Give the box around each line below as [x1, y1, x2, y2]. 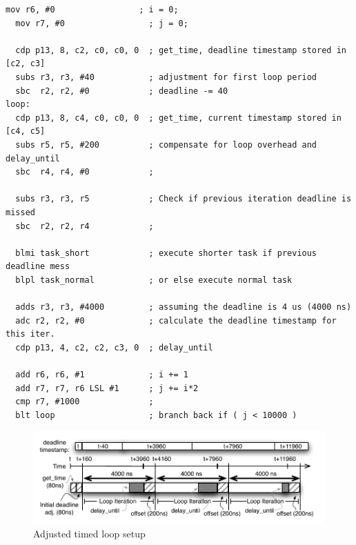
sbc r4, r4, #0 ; [15, 167, 154, 177]
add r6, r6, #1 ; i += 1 [15, 370, 188, 380]
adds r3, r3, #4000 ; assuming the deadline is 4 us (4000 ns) [15, 302, 352, 313]
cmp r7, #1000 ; [15, 397, 154, 407]
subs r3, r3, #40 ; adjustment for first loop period [15, 72, 317, 82]
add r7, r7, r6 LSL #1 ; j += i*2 [15, 383, 199, 393]
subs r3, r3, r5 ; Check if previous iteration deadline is [15, 194, 352, 204]
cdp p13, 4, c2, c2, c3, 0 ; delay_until [15, 342, 213, 353]
